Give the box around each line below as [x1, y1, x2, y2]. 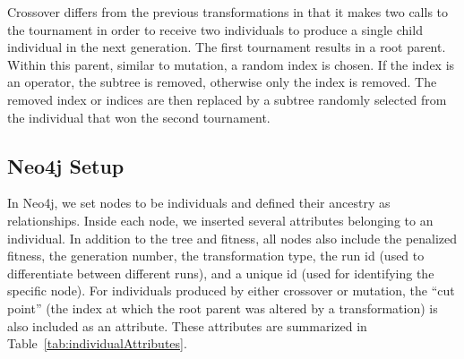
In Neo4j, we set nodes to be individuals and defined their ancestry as [7, 193, 391, 212]
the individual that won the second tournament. [7, 107, 271, 126]
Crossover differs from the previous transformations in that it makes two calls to [7, 3, 449, 21]
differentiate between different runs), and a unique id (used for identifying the [7, 263, 434, 282]
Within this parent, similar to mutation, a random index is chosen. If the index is [7, 55, 455, 73]
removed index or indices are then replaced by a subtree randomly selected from [7, 90, 447, 108]
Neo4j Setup [7, 151, 125, 179]
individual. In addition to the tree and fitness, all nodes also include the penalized [7, 228, 458, 247]
